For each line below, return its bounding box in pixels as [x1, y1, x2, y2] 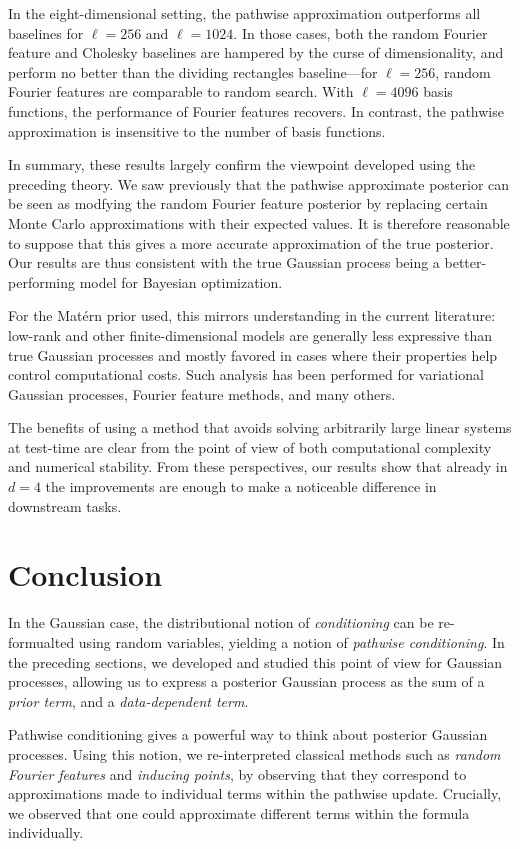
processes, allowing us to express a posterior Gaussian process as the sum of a [8, 671, 485, 692]
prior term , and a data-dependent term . [8, 690, 249, 711]
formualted [8, 631, 75, 652]
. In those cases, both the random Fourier [233, 22, 488, 43]
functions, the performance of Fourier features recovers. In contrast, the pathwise [8, 100, 504, 121]
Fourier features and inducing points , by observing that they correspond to [8, 763, 467, 784]
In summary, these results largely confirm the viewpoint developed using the [8, 154, 476, 175]
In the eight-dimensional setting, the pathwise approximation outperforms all [8, 3, 481, 23]
